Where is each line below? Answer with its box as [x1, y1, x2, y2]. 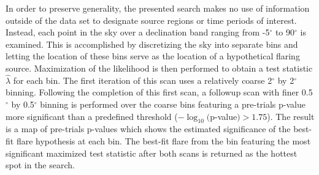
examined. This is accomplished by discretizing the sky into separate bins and [6, 37, 298, 50]
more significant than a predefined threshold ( [6, 110, 178, 122]
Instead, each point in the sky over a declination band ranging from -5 [6, 26, 270, 39]
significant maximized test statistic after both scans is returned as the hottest [6, 146, 298, 159]
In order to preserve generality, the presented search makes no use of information [6, 2, 310, 14]
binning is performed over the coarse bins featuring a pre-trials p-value [40, 97, 306, 110]
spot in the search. [6, 158, 75, 171]
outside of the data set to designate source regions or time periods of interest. [6, 13, 297, 26]
